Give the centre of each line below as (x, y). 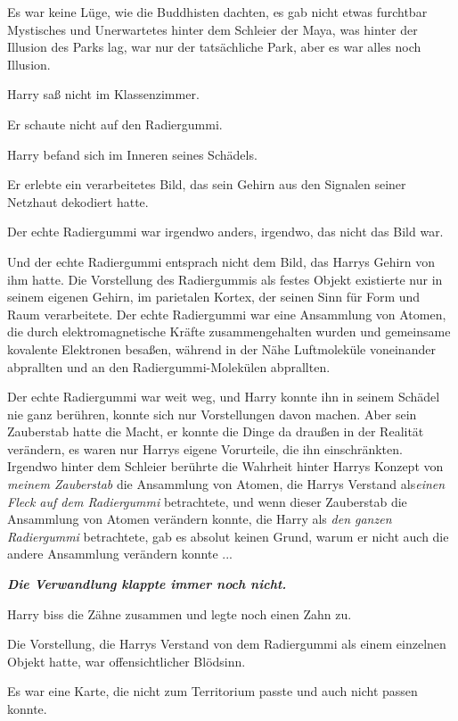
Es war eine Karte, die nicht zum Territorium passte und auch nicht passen (213, 691)
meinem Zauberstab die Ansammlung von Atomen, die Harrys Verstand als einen (226, 484)
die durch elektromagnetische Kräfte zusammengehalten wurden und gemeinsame (229, 331)
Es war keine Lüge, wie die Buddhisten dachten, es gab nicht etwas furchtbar (217, 12)
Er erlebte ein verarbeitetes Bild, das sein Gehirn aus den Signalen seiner (207, 184)
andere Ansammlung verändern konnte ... (120, 554)
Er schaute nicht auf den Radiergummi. (115, 124)
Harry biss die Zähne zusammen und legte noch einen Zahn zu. (180, 613)
